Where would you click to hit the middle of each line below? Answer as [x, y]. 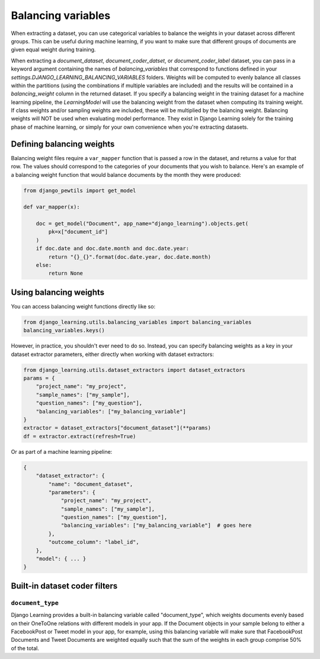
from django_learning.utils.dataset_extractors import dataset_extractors [135, 370]
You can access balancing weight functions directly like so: [83, 306]
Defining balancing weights [63, 144]
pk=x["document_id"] [78, 232]
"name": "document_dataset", [91, 484]
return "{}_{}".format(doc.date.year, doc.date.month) [130, 257]
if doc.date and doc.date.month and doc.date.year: [113, 249]
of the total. [25, 648]
